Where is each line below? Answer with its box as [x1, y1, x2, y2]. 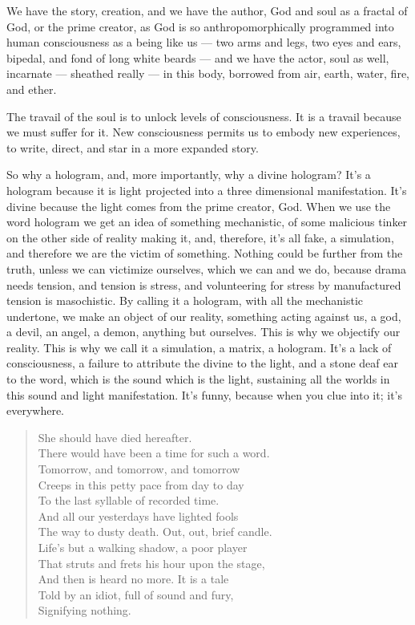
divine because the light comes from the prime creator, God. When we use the [6, 197, 391, 214]
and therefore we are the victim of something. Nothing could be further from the [6, 245, 403, 262]
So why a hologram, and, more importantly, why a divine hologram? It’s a [6, 166, 371, 183]
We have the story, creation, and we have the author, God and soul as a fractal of [6, 2, 408, 18]
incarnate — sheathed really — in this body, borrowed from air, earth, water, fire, [6, 65, 409, 82]
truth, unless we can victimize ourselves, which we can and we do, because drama [6, 260, 406, 277]
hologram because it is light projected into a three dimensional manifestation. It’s [6, 181, 407, 198]
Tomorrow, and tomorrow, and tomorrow [38, 461, 240, 477]
